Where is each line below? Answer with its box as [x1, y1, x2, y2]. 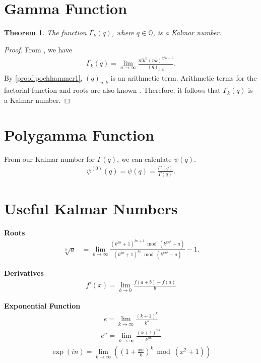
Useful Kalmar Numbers [4, 198, 178, 219]
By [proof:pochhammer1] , [4, 73, 83, 83]
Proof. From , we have [4, 44, 73, 54]
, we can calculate [117, 153, 172, 164]
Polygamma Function [4, 124, 155, 145]
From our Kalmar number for [4, 153, 95, 164]
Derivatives [4, 268, 44, 278]
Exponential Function [4, 300, 81, 311]
